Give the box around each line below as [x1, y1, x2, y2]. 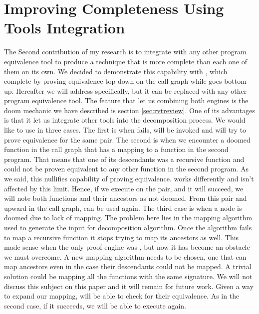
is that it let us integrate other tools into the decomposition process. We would [4, 115, 246, 125]
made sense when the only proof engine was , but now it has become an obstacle [4, 242, 250, 252]
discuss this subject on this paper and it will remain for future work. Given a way [4, 281, 254, 291]
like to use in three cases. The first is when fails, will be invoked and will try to [4, 125, 247, 135]
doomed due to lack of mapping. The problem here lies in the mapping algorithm [4, 212, 253, 223]
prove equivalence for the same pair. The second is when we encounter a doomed [4, 134, 251, 145]
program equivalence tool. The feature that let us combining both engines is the [4, 95, 249, 106]
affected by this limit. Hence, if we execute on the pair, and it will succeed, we [4, 183, 244, 193]
